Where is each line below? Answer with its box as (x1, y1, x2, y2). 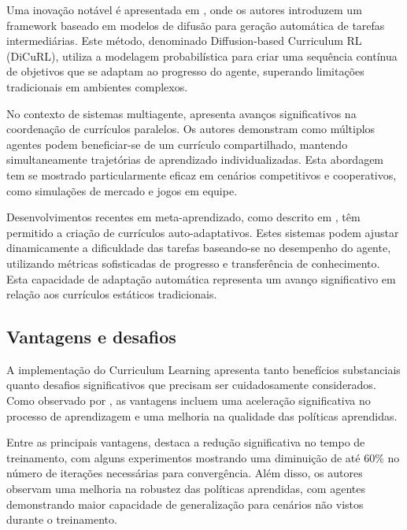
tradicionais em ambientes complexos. (6, 78, 188, 95)
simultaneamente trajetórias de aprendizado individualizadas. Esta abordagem (6, 151, 384, 168)
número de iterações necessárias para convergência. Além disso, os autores (6, 465, 363, 481)
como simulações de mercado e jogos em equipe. (6, 182, 238, 198)
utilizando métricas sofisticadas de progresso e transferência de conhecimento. (6, 254, 380, 271)
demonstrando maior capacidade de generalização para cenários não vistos (6, 495, 364, 512)
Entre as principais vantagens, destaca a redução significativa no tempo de (6, 434, 365, 450)
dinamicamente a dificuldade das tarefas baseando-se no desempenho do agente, (6, 239, 391, 256)
